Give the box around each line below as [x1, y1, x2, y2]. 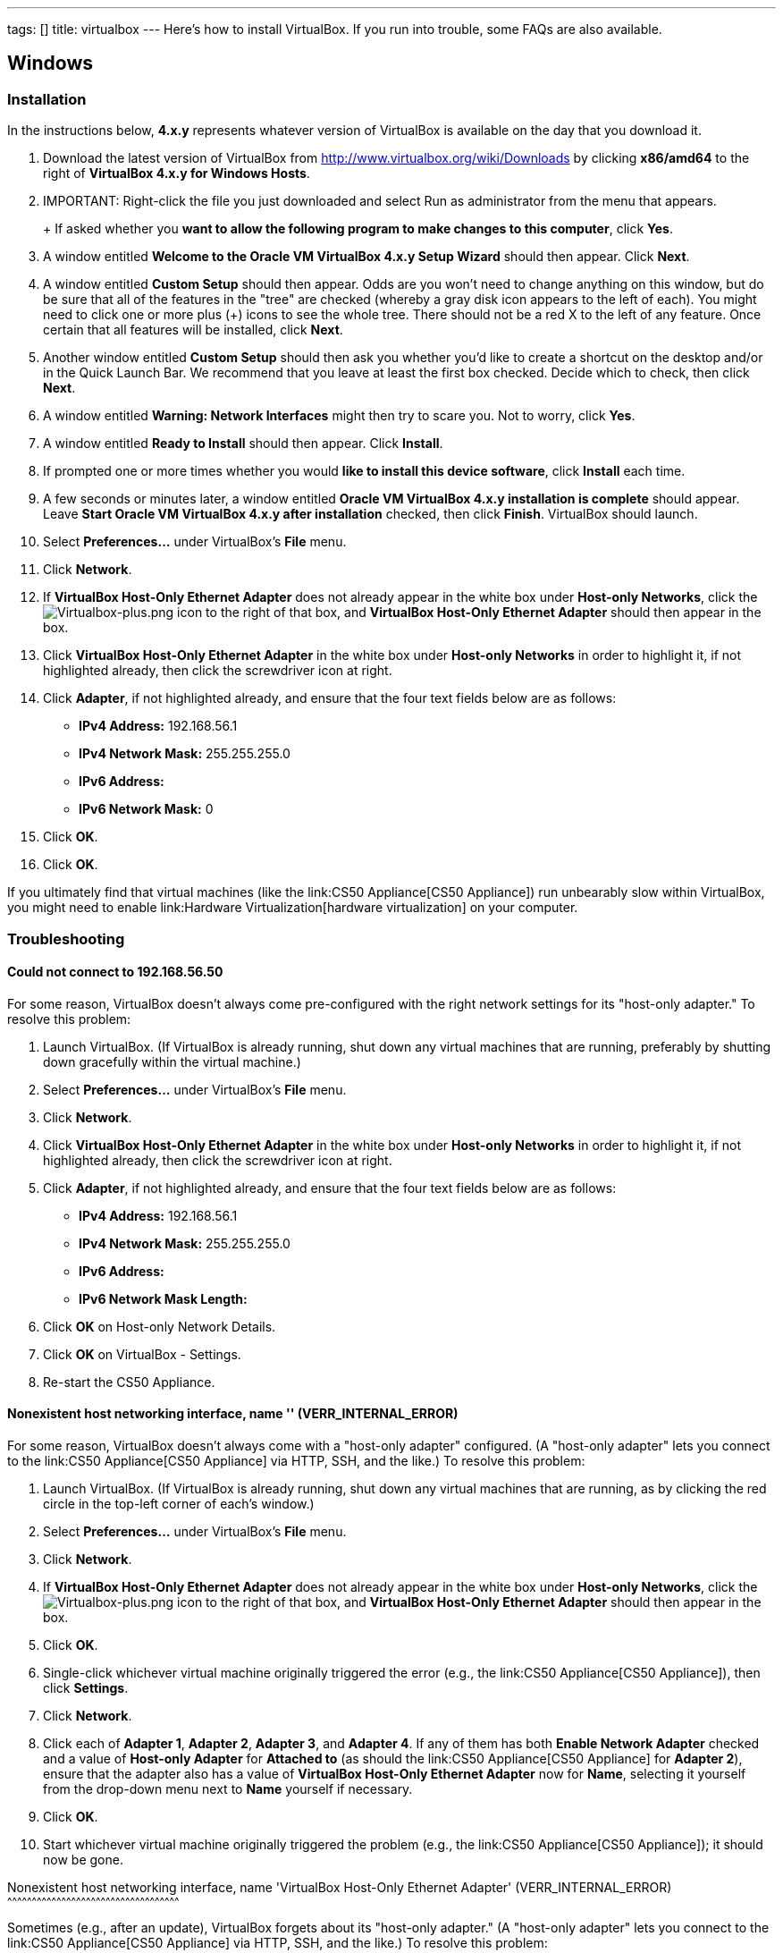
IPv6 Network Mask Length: [79, 1290, 248, 1306]
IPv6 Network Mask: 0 [79, 801, 214, 817]
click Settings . [43, 1680, 129, 1696]
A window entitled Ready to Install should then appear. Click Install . [43, 435, 443, 452]
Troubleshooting [7, 929, 125, 948]
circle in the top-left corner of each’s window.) [43, 1496, 315, 1512]
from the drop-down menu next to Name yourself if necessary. [43, 1781, 413, 1797]
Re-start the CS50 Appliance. [43, 1374, 215, 1390]
